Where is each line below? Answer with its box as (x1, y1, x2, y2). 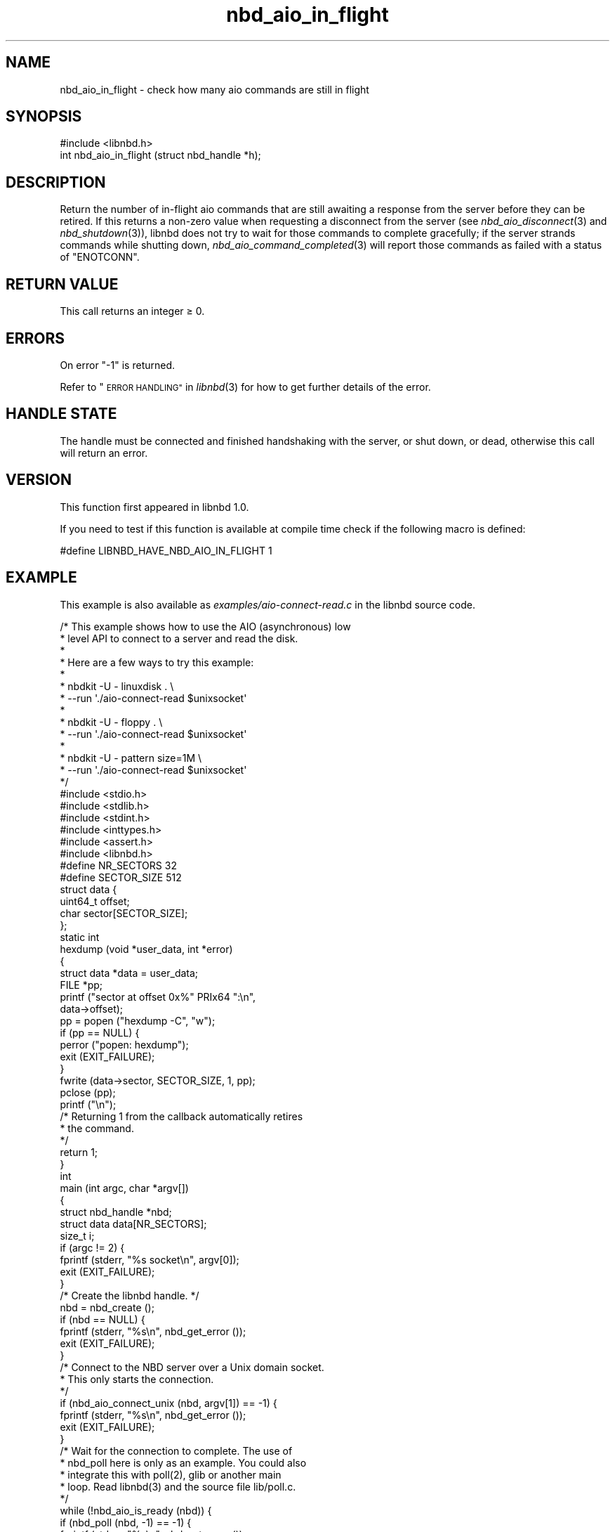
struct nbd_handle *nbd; (60, 1205, 172, 1218)
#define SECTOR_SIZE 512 (60, 871, 182, 883)
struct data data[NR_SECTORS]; (60, 1217, 207, 1230)
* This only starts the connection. (60, 1372, 214, 1385)
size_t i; (60, 1229, 95, 1242)
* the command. (60, 1122, 134, 1134)
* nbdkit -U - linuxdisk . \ (60, 680, 174, 692)
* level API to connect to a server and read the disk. (60, 632, 298, 644)
